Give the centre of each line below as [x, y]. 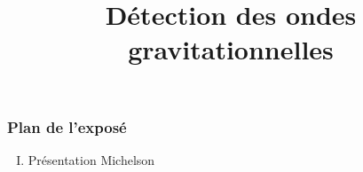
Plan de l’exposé [67, 126]
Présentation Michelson [91, 159]
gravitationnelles [231, 49]
